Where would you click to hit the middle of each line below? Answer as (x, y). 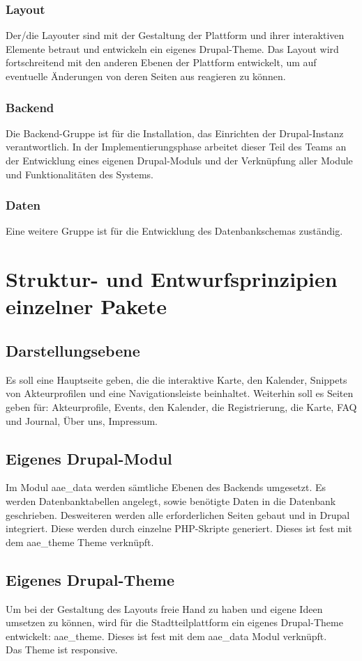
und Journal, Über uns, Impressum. (82, 420)
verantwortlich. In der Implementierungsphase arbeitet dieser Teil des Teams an (176, 147)
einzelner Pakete (86, 306)
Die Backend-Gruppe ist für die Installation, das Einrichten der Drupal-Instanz (175, 133)
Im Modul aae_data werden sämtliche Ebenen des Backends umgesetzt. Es (166, 487)
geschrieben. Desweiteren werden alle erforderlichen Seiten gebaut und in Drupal (178, 514)
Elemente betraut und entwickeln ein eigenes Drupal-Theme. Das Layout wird (172, 48)
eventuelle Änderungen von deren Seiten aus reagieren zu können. (146, 76)
